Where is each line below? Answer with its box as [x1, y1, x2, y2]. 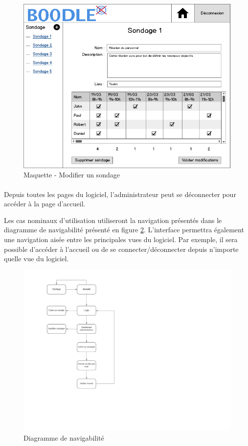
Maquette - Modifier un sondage [23, 170, 120, 180]
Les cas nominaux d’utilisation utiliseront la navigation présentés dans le [4, 215, 222, 225]
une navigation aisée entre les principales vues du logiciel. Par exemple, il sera [4, 234, 238, 244]
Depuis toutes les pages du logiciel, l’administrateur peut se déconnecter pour [4, 189, 236, 199]
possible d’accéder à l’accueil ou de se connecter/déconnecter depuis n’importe [4, 244, 239, 254]
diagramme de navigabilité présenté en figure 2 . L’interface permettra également [4, 224, 244, 235]
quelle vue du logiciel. [4, 253, 69, 264]
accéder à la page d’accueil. [4, 198, 86, 209]
